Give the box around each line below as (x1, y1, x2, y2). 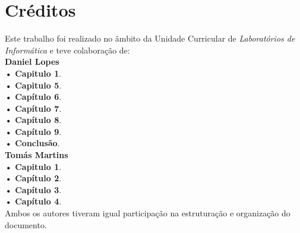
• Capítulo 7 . (5, 102, 62, 114)
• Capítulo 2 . (5, 172, 62, 184)
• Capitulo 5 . (5, 78, 62, 91)
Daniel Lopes (5, 55, 59, 68)
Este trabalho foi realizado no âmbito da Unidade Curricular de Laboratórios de (5, 32, 295, 45)
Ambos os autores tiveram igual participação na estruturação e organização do (5, 207, 290, 219)
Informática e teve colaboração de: (5, 43, 130, 56)
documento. (5, 218, 47, 231)
